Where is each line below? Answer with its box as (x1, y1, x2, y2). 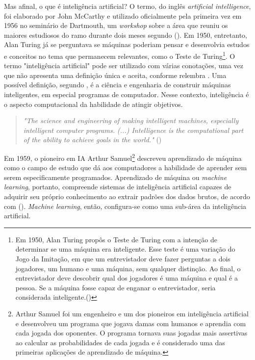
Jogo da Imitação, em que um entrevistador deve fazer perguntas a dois (15, 253, 230, 263)
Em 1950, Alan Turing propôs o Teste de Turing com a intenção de (15, 234, 217, 244)
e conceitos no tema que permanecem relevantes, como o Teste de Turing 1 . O (4, 49, 235, 61)
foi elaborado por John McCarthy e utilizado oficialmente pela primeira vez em (4, 10, 242, 21)
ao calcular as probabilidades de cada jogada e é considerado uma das (15, 337, 225, 347)
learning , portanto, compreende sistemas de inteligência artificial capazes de (4, 181, 231, 192)
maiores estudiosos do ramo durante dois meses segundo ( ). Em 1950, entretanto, (4, 29, 247, 40)
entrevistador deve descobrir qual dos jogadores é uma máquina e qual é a (15, 273, 238, 283)
